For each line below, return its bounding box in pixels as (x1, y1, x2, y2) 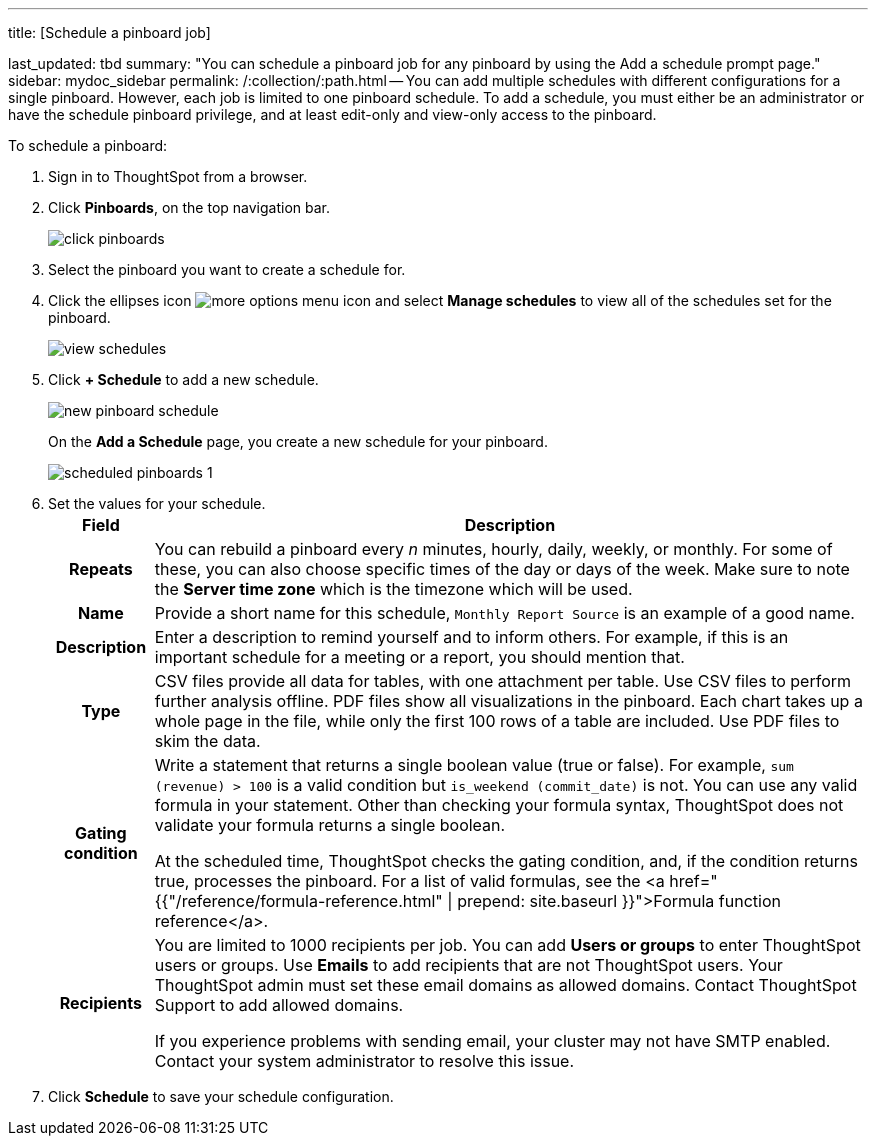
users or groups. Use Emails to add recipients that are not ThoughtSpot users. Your (154, 955, 783, 975)
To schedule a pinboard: (8, 137, 168, 154)
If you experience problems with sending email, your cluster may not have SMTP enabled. (154, 1031, 831, 1051)
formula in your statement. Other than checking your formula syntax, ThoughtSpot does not (154, 795, 844, 815)
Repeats (69, 559, 133, 579)
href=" (669, 871, 718, 891)
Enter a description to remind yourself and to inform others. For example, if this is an (154, 627, 789, 647)
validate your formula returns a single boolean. (154, 815, 506, 835)
